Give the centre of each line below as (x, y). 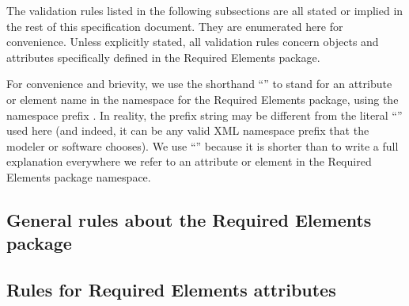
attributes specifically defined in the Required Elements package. (163, 57)
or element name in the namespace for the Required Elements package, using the (203, 99)
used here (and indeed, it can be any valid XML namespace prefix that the (188, 130)
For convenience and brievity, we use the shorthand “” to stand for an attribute (199, 84)
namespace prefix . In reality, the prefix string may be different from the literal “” (204, 115)
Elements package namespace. (79, 176)
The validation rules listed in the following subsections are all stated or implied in (205, 10)
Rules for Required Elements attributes (171, 290)
